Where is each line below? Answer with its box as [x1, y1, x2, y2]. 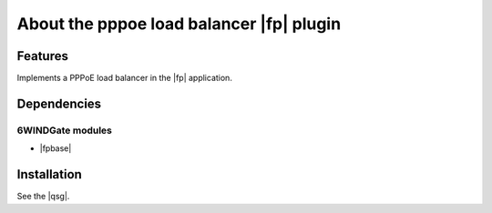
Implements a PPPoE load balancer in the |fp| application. [16, 73, 232, 84]
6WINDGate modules [16, 124, 113, 137]
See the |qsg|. [16, 191, 70, 202]
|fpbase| [39, 143, 72, 154]
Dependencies [16, 96, 102, 111]
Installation [16, 167, 82, 182]
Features [16, 48, 68, 64]
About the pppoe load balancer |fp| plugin [16, 14, 342, 34]
